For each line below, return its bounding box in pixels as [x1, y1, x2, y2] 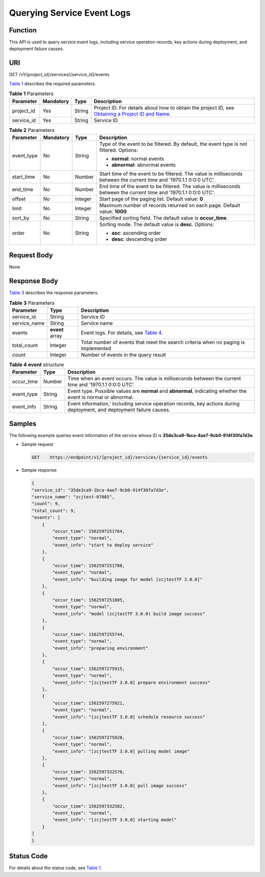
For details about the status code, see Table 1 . [9, 865, 102, 871]
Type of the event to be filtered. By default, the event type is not [99, 140, 247, 147]
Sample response [21, 467, 57, 473]
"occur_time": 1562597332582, [52, 803, 125, 809]
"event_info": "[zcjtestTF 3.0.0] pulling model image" [52, 748, 190, 754]
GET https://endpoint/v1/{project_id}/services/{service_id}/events [31, 455, 208, 460]
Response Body [9, 277, 58, 285]
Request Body [9, 251, 53, 260]
